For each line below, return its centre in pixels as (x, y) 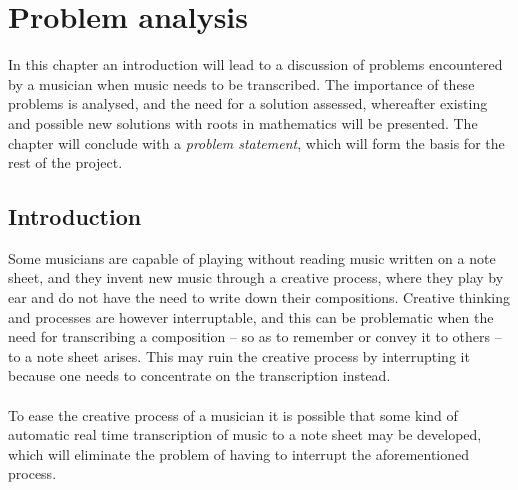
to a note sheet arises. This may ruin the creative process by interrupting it (239, 355)
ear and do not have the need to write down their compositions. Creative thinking (259, 297)
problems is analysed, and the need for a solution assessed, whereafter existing (248, 103)
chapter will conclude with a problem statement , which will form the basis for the (256, 142)
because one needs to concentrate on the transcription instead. (199, 375)
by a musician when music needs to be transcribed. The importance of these (241, 83)
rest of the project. (65, 162)
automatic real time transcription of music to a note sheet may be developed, (245, 434)
